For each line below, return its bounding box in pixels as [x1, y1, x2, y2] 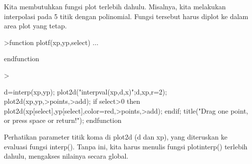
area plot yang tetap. [4, 21, 67, 31]
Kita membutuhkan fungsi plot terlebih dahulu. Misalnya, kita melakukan [4, 1, 226, 11]
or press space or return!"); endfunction [4, 115, 122, 125]
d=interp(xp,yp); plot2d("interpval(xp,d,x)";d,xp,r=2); [4, 86, 167, 96]
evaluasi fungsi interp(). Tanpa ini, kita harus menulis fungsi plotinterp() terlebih [4, 141, 248, 151]
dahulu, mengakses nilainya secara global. [4, 151, 129, 161]
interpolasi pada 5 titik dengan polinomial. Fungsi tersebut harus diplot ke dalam [4, 11, 249, 21]
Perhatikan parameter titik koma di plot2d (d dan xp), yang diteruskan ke [4, 131, 228, 141]
